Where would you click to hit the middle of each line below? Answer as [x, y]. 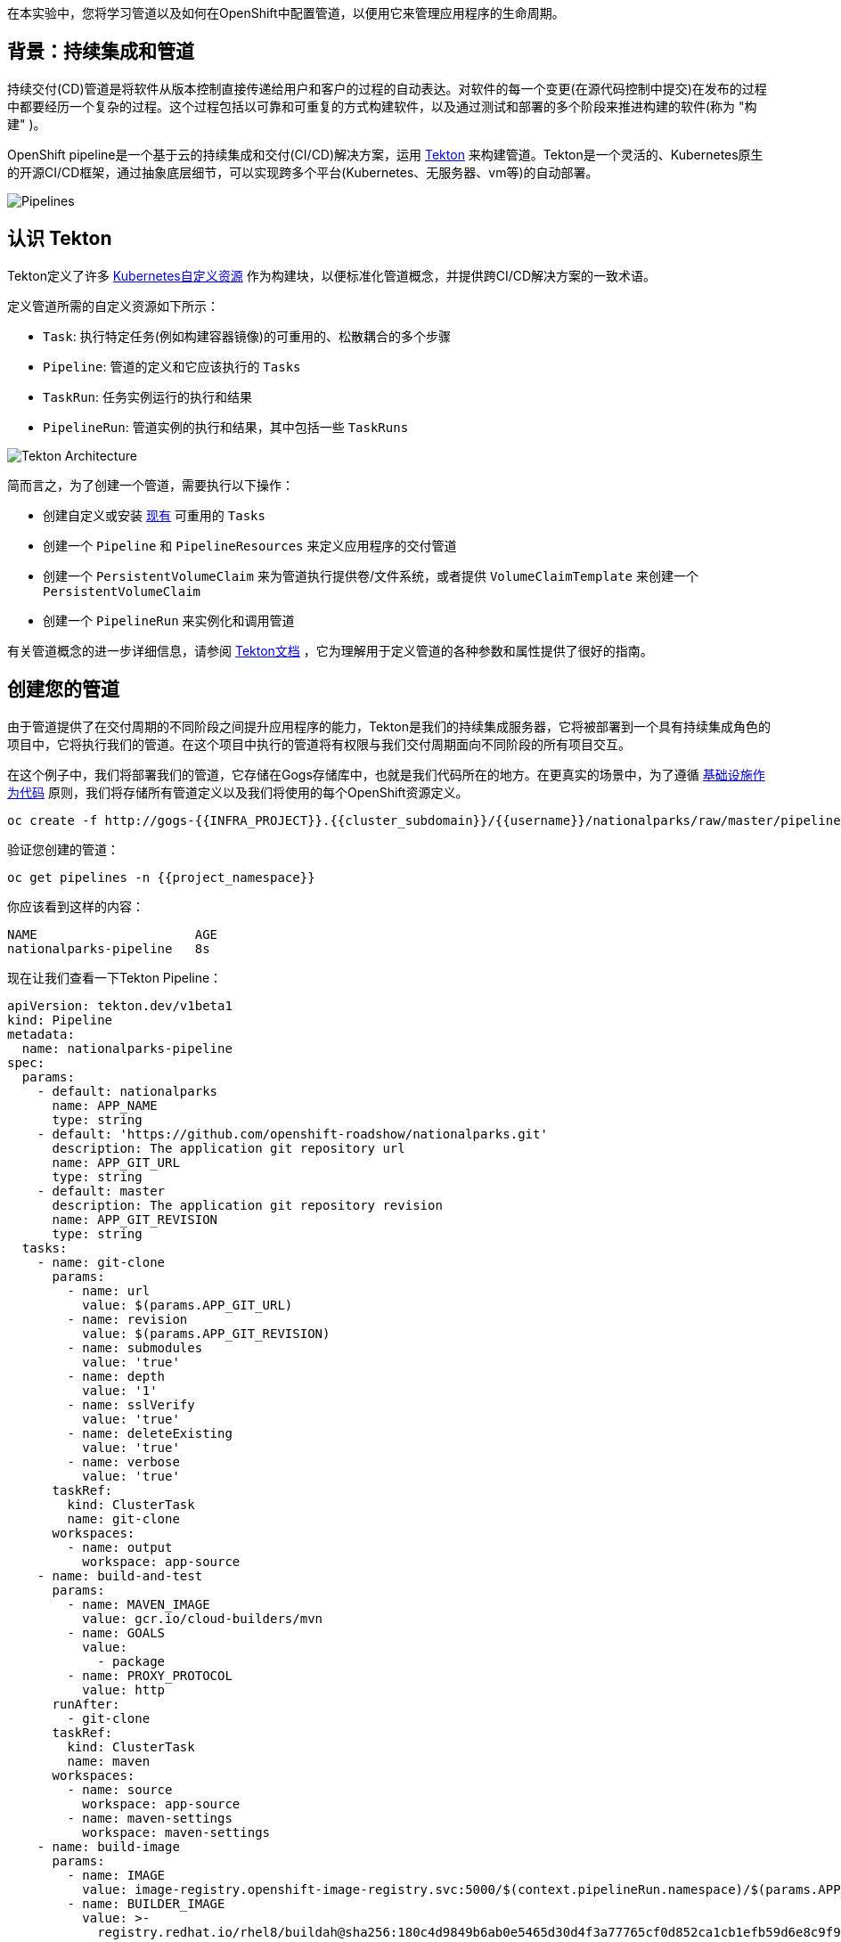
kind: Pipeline [60, 1020]
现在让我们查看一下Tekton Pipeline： [115, 977]
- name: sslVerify [131, 1404]
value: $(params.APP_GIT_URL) [188, 1305]
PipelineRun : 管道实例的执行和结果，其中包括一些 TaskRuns [226, 427]
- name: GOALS [116, 1632]
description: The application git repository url [229, 1148]
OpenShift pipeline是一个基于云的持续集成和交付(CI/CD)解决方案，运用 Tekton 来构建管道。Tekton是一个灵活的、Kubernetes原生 [385, 154]
